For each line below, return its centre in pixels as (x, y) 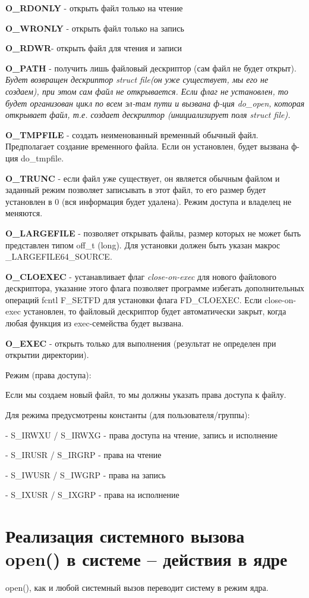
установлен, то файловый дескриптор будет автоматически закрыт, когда (155, 311)
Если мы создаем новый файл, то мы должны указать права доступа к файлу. (146, 395)
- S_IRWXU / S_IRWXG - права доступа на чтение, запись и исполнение (142, 435)
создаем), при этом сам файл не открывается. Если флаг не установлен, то (147, 91)
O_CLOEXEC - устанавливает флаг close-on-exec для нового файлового (141, 276)
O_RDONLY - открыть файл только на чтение (94, 8)
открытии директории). (47, 355)
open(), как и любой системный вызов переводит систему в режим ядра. (137, 588)
